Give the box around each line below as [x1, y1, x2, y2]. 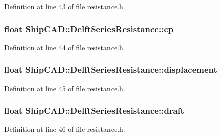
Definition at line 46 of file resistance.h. [4, 124, 125, 134]
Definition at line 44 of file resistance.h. [4, 42, 125, 52]
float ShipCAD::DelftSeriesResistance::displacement [4, 63, 217, 76]
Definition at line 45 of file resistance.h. [4, 83, 125, 93]
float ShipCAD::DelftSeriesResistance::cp [4, 22, 174, 35]
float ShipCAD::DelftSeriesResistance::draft [4, 104, 184, 117]
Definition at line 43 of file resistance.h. [4, 1, 125, 11]
